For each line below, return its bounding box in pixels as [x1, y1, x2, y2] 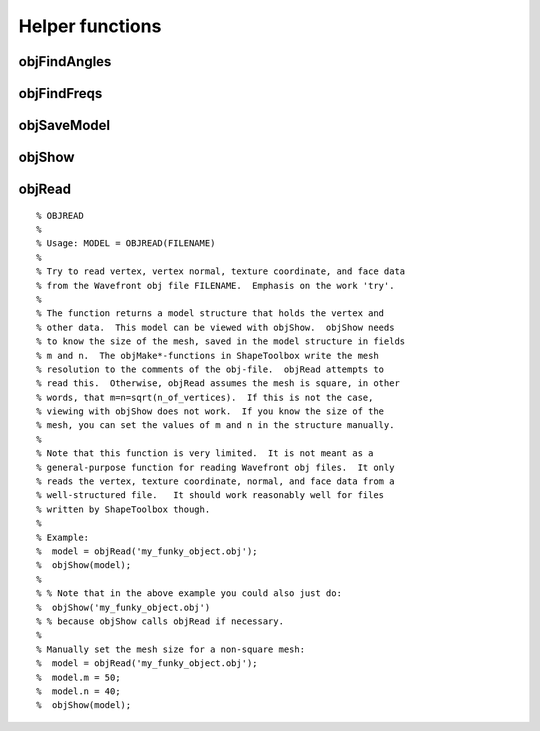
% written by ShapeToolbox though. [36, 503, 211, 515]
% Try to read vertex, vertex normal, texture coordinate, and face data [36, 266, 406, 277]
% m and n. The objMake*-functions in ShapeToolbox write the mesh [36, 350, 379, 361]
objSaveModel [18, 117, 110, 134]
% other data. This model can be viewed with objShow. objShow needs [36, 321, 395, 333]
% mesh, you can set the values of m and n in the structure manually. [36, 420, 395, 431]
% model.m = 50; [36, 671, 121, 683]
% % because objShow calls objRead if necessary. [36, 615, 285, 627]
